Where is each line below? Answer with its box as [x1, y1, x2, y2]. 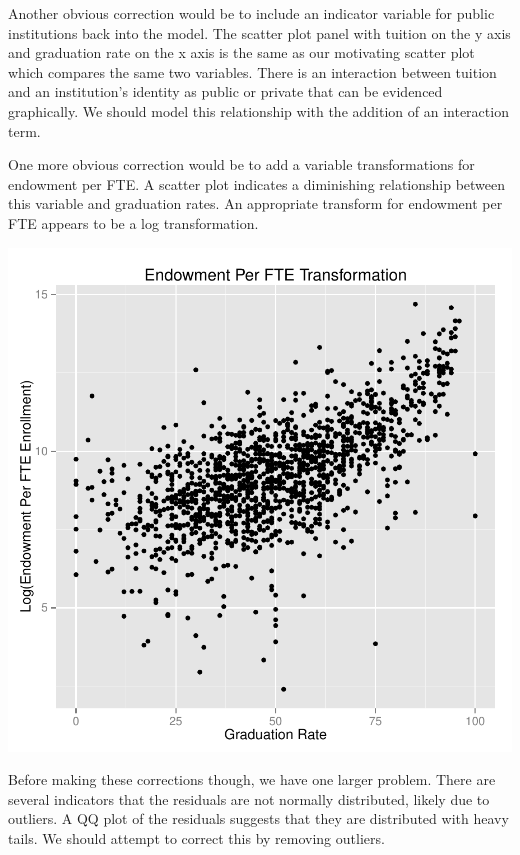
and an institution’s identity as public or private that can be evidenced [8, 81, 443, 102]
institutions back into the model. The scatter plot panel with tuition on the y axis [8, 22, 511, 43]
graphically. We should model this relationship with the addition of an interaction [8, 100, 509, 121]
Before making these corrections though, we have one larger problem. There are [8, 769, 496, 790]
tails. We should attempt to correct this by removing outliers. [8, 827, 385, 848]
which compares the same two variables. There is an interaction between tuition [8, 61, 497, 82]
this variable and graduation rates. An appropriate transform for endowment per [8, 193, 503, 214]
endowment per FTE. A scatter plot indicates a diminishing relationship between [8, 173, 506, 194]
